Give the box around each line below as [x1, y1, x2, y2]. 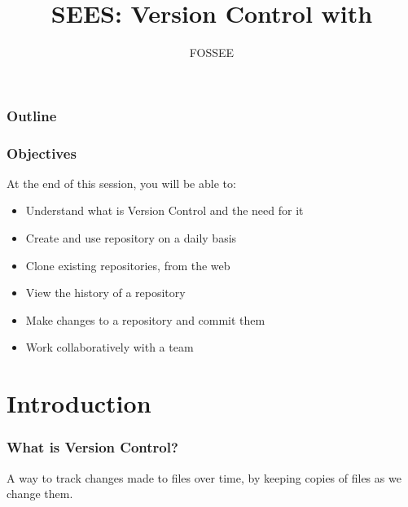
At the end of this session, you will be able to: [7, 174, 236, 191]
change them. [7, 485, 73, 502]
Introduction [7, 387, 151, 420]
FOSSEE [189, 44, 235, 61]
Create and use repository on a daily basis [25, 229, 237, 247]
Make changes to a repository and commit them [25, 311, 265, 328]
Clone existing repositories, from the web [25, 256, 230, 273]
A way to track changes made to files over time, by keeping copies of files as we [7, 469, 401, 486]
